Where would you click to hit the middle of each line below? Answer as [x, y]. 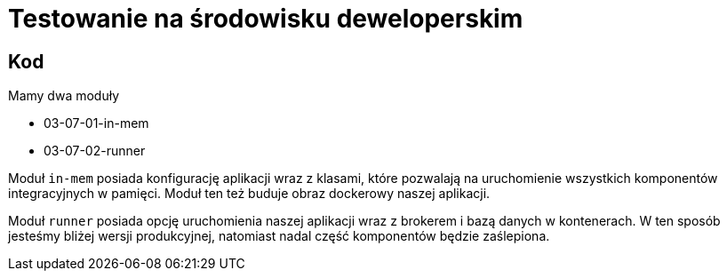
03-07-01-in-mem [96, 123]
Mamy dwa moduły [64, 96]
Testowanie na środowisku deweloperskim [266, 19]
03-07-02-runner [95, 151]
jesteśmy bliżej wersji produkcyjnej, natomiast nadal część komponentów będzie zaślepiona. [279, 236]
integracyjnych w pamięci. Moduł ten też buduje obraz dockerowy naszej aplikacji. [249, 194]
